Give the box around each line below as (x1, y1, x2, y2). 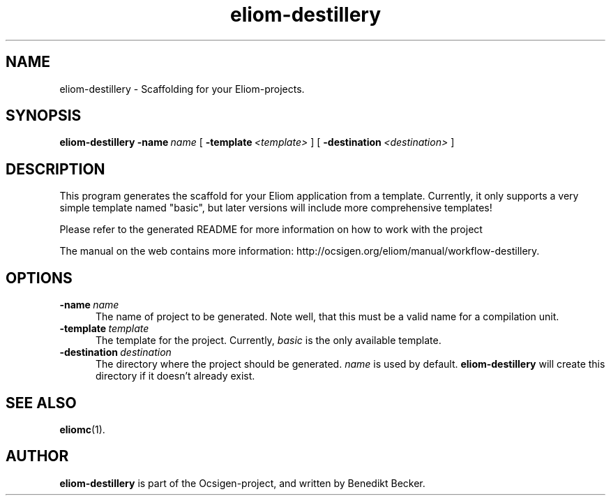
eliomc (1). (59, 423, 105, 435)
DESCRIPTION (6, 160, 105, 178)
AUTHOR (6, 447, 69, 465)
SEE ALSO (6, 394, 77, 412)
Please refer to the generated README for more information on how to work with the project (59, 223, 483, 236)
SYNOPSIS (6, 107, 82, 125)
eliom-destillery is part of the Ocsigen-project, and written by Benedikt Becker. (59, 477, 425, 489)
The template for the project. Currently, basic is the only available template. (96, 334, 442, 347)
